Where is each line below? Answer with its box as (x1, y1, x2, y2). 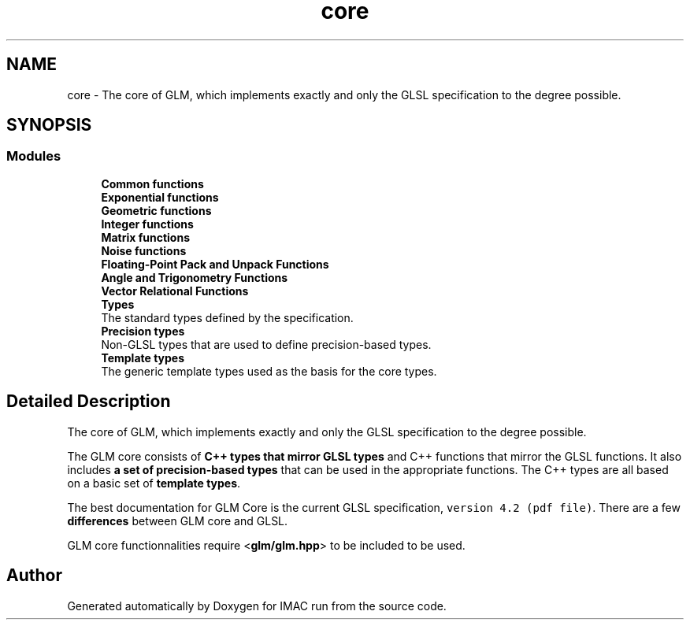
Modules (6, 148, 61, 165)
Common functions (101, 176, 204, 191)
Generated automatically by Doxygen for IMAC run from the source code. (67, 598, 447, 613)
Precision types (101, 324, 185, 338)
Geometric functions (101, 203, 212, 217)
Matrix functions (101, 230, 190, 244)
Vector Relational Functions (101, 283, 249, 298)
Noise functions (101, 243, 187, 257)
